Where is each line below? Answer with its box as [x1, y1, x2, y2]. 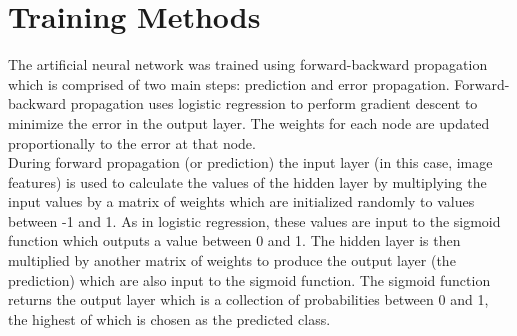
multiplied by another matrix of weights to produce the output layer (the [8, 250, 456, 271]
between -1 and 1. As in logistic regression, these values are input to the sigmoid [8, 210, 501, 231]
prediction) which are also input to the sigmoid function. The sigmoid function [8, 269, 491, 290]
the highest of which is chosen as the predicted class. [8, 308, 331, 329]
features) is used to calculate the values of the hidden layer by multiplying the [8, 171, 487, 192]
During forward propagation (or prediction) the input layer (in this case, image [8, 152, 493, 173]
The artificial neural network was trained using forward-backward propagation [8, 54, 488, 75]
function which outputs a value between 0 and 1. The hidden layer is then [8, 230, 461, 251]
